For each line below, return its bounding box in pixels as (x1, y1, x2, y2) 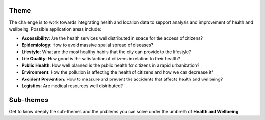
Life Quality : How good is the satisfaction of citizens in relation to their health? (21, 56, 180, 61)
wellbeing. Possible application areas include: (9, 26, 102, 32)
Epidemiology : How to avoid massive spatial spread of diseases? (21, 42, 154, 48)
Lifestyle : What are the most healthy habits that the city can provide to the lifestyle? (21, 49, 191, 55)
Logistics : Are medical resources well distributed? (21, 83, 123, 89)
